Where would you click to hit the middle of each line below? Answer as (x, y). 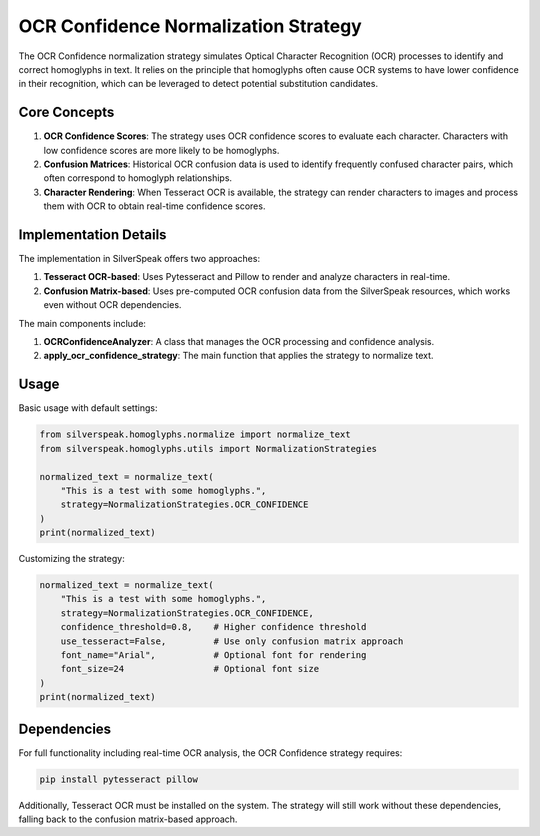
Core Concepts (66, 112)
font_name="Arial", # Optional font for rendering (213, 654)
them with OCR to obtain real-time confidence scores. (154, 206)
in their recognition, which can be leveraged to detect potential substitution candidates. (198, 84)
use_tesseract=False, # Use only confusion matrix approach (232, 641)
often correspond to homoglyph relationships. (138, 178)
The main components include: (82, 323)
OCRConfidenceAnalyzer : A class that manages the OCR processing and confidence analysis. (239, 342)
